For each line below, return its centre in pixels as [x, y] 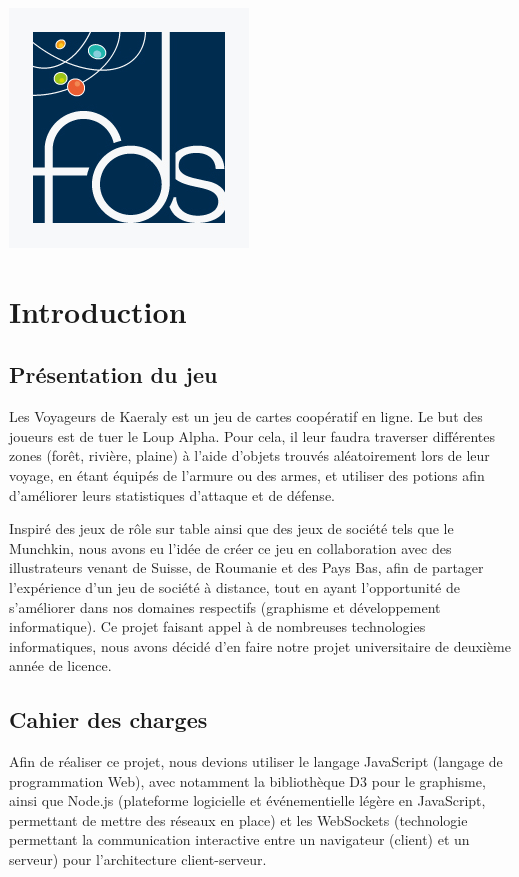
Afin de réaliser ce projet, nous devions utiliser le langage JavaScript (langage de [256, 761]
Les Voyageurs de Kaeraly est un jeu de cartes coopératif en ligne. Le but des [246, 416]
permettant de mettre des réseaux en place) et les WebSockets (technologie [238, 819]
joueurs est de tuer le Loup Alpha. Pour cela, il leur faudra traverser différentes [252, 435]
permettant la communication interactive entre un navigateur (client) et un [239, 839]
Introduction [98, 310]
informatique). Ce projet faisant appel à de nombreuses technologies [217, 626]
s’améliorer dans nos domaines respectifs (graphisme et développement [225, 606]
